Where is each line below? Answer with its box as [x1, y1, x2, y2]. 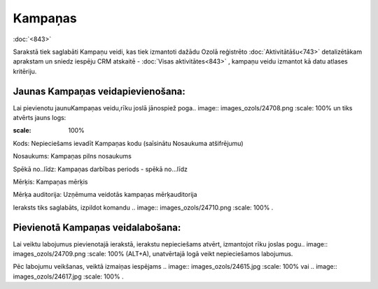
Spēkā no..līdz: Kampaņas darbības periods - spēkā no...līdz [13, 165, 188, 173]
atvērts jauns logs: [13, 114, 66, 122]
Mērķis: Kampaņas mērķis [13, 177, 88, 186]
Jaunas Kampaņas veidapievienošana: [13, 85, 185, 97]
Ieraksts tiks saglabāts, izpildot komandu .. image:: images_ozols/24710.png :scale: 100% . [13, 203, 274, 212]
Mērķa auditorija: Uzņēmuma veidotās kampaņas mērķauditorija [13, 191, 197, 199]
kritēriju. [13, 67, 37, 75]
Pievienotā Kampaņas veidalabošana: [13, 221, 181, 233]
